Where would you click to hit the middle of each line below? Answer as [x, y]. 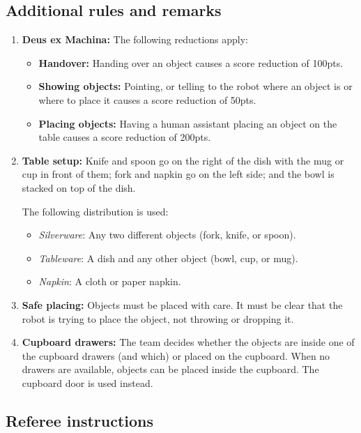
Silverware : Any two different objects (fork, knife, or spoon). [167, 235]
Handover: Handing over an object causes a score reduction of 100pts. [191, 62]
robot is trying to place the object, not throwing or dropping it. [158, 318]
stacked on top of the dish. [79, 187]
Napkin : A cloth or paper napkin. [110, 281]
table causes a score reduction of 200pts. [125, 137]
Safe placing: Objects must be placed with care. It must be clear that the [182, 304]
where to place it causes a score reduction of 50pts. [147, 99]
